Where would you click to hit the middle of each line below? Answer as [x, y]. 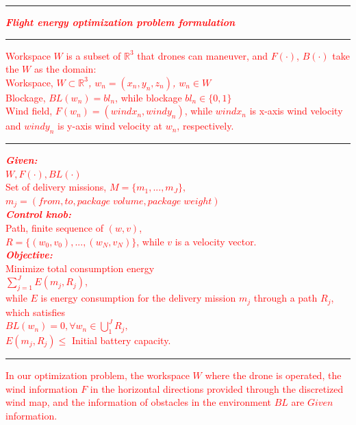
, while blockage [149, 97]
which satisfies [35, 312]
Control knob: [39, 214]
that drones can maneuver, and [203, 55]
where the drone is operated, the [273, 375]
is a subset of [93, 55]
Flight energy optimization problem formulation [120, 22]
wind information [42, 388]
